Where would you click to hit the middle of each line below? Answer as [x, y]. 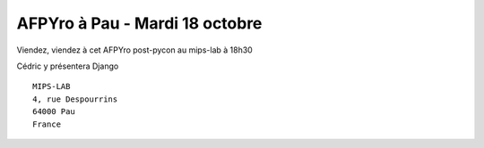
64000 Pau [54, 112]
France [47, 124]
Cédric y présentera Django [68, 66]
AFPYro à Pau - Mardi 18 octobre [139, 23]
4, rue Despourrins [75, 99]
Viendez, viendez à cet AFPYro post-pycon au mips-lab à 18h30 [134, 50]
